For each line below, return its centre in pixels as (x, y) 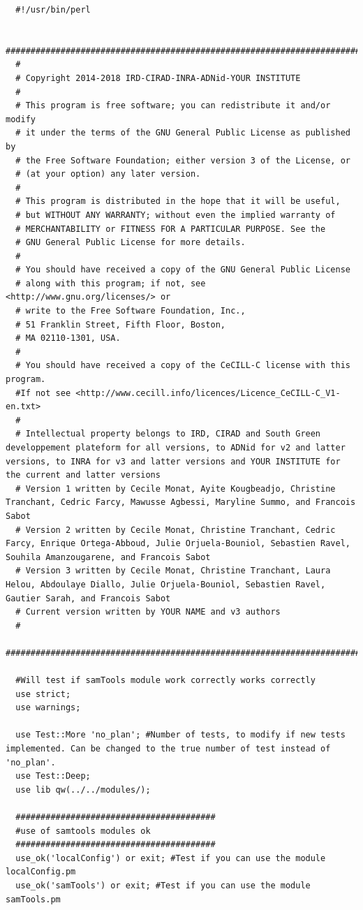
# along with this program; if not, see (111, 283)
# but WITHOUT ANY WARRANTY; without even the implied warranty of (176, 215)
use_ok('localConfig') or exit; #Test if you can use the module (171, 858)
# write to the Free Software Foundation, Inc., (131, 311)
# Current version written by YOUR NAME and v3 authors (148, 612)
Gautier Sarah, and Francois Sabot (88, 598)
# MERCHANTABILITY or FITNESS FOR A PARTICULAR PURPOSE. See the (171, 229)
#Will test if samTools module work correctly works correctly (165, 681)
